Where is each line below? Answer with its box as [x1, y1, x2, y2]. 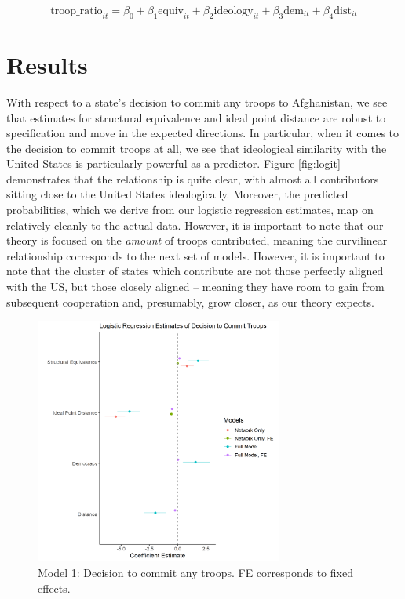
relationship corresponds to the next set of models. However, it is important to [6, 247, 385, 263]
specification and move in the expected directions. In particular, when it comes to [6, 125, 400, 141]
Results [6, 48, 88, 80]
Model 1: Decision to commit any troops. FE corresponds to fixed [38, 564, 353, 580]
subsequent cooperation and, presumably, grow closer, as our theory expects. [6, 293, 374, 310]
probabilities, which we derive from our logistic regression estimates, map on [6, 201, 374, 218]
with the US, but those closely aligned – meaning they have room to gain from [6, 278, 385, 295]
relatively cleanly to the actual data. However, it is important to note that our [6, 216, 384, 233]
